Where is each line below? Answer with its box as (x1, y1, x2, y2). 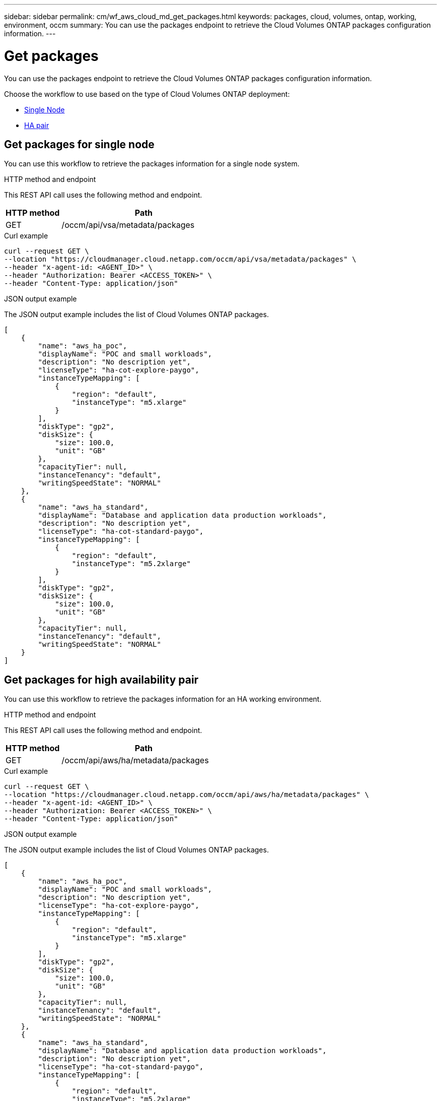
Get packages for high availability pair (4, 673, 199, 686)
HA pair (24, 120, 49, 130)
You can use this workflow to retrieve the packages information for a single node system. (4, 159, 300, 168)
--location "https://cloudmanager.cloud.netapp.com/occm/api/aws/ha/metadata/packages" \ (4, 790, 369, 799)
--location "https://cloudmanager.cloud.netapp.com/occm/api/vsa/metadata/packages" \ (4, 255, 356, 264)
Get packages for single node (4, 138, 155, 151)
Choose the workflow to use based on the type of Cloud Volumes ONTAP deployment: (4, 89, 290, 98)
